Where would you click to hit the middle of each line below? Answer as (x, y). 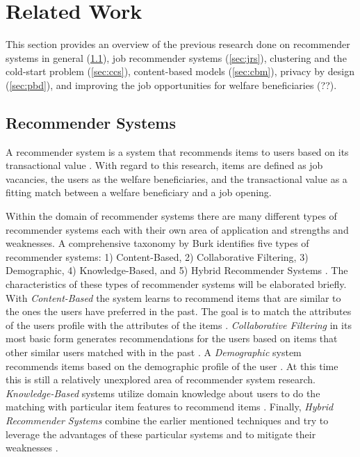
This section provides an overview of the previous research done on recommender (178, 44)
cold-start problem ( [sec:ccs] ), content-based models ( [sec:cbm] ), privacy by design (180, 71)
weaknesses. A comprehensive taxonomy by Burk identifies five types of (157, 243)
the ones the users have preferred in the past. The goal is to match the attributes (179, 311)
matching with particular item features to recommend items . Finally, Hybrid (170, 407)
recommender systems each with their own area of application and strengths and (177, 229)
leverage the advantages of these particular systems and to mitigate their (161, 434)
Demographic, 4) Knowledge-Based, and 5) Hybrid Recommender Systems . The (177, 270)
